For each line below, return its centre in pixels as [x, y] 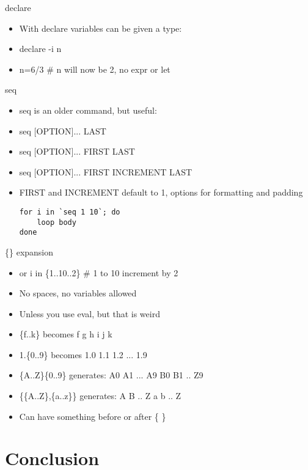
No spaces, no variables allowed [78, 293]
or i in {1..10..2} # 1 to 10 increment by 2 [99, 272]
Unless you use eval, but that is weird [90, 313]
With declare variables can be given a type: [101, 28]
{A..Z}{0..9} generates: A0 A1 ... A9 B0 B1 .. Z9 [111, 375]
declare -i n [40, 49]
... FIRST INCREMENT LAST [133, 171]
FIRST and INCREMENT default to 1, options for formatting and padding [161, 192]
